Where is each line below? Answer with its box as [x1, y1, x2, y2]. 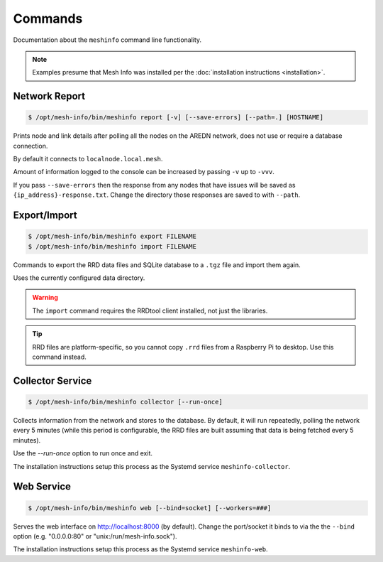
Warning [32, 293, 58, 302]
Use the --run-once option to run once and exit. [13, 449, 152, 458]
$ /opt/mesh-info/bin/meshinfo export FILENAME [28, 232, 196, 241]
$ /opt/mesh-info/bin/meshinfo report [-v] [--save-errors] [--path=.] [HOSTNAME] [28, 114, 324, 121]
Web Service [13, 480, 71, 493]
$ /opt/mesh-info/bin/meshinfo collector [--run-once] [28, 398, 223, 406]
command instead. [32, 352, 87, 361]
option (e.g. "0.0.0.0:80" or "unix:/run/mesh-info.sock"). [13, 531, 177, 540]
